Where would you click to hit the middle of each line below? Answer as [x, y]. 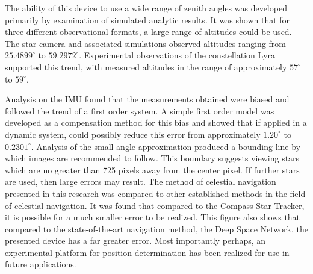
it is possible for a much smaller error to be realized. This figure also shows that [153, 217]
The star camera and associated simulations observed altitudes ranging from [145, 43]
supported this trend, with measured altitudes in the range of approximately [146, 67]
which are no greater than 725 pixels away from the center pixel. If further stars [152, 170]
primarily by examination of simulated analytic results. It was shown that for [147, 20]
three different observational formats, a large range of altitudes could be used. [148, 32]
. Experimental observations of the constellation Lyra [177, 55]
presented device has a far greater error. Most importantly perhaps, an [135, 241]
